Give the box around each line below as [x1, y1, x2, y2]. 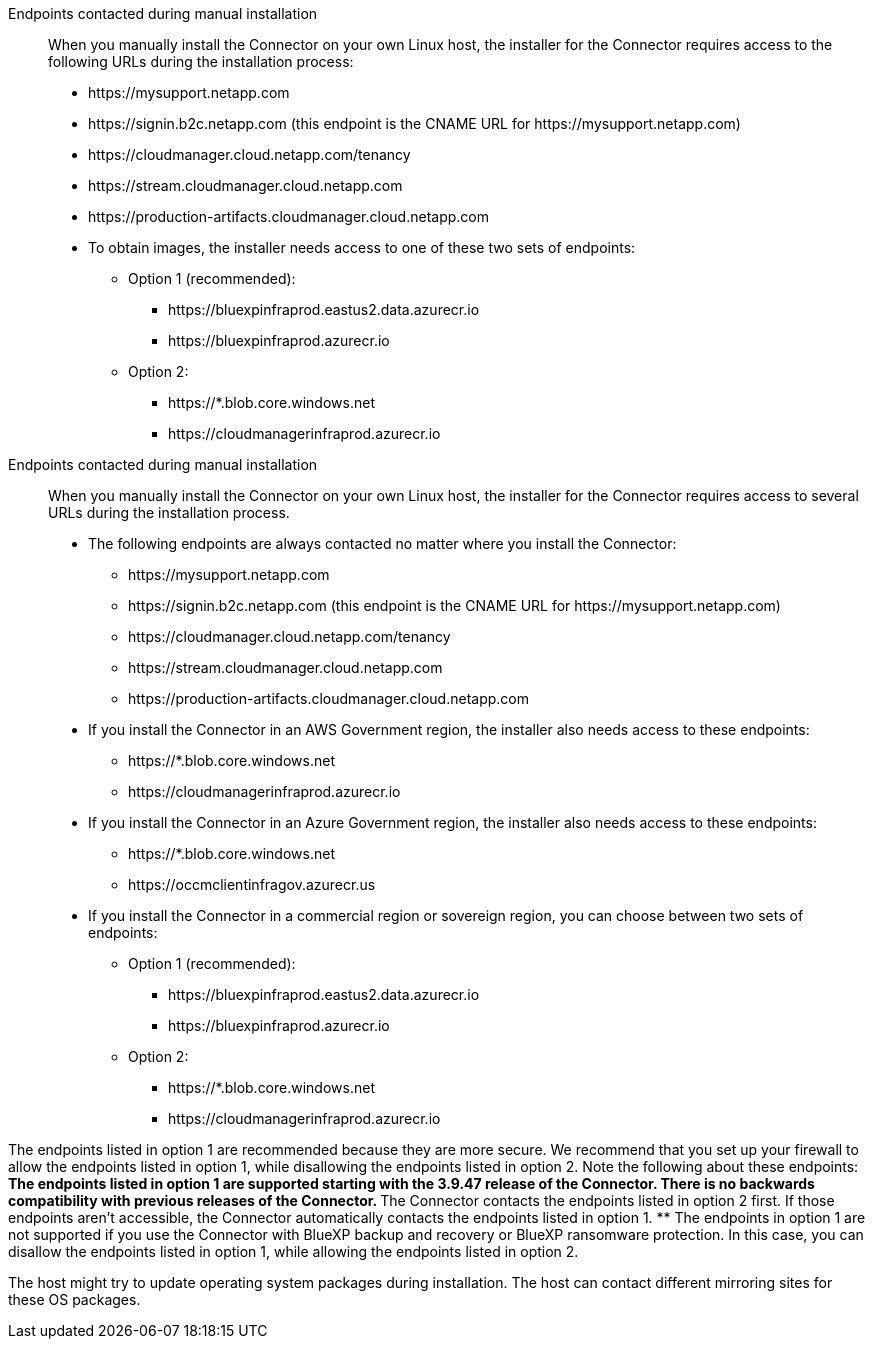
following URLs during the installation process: [48, 53, 354, 70]
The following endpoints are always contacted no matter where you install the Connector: [88, 535, 677, 552]
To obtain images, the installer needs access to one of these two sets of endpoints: [88, 239, 636, 256]
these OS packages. [8, 1291, 141, 1308]
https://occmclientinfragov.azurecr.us [128, 876, 376, 893]
